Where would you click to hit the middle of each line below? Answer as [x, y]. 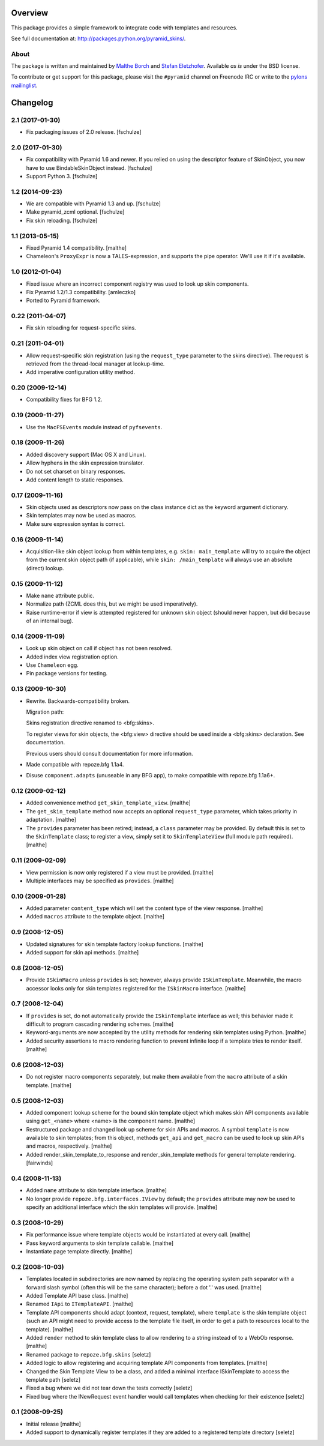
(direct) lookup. [45, 568]
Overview [30, 13]
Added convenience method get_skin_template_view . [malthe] [109, 803]
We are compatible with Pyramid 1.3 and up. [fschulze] [94, 203]
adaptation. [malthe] [51, 820]
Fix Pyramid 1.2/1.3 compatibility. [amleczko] [81, 292]
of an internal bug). [50, 621]
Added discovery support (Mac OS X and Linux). [86, 454]
